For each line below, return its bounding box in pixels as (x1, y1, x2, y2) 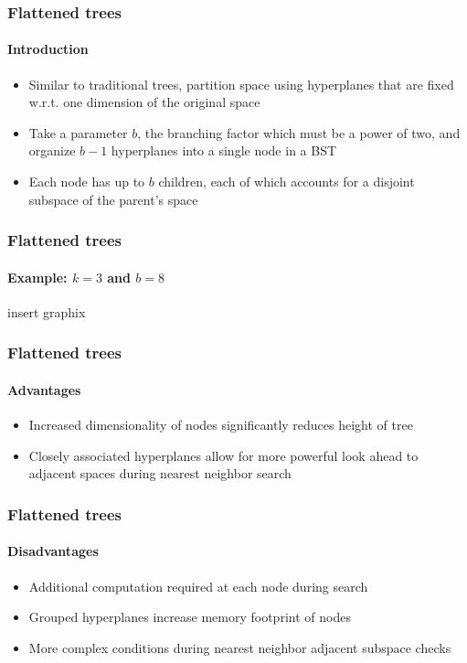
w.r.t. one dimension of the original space (28, 92, 260, 112)
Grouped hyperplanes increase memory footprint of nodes (28, 607, 351, 626)
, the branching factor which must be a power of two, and (137, 123, 461, 142)
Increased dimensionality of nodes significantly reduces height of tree (28, 415, 413, 434)
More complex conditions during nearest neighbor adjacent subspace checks (28, 637, 451, 657)
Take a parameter (28, 123, 128, 142)
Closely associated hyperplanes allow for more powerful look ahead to (28, 445, 419, 465)
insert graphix (7, 302, 86, 321)
